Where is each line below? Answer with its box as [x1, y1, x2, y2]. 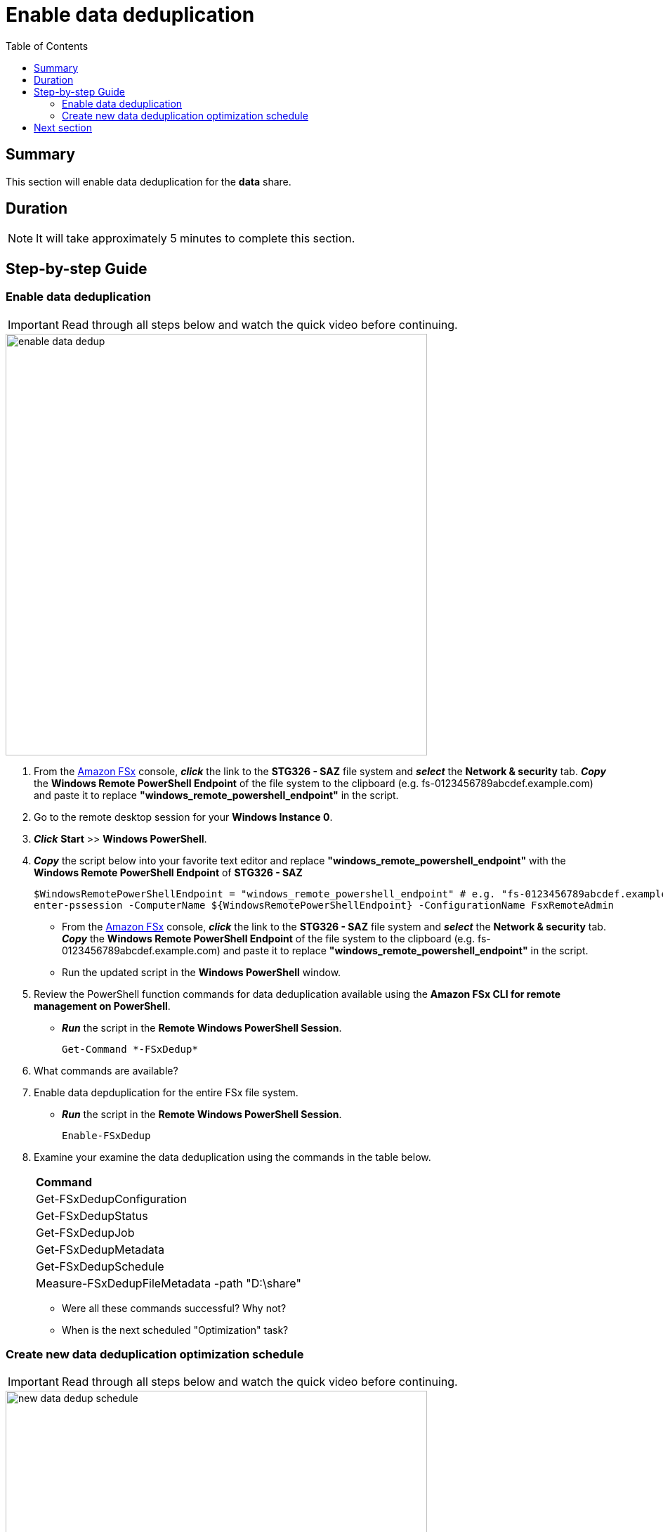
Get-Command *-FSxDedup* [62, 1043, 198, 1055]
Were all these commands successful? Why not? [62, 1301, 287, 1314]
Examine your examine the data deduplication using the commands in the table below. [34, 1150, 431, 1163]
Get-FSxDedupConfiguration [36, 1191, 187, 1206]
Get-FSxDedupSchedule [36, 1259, 164, 1273]
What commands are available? [34, 1064, 178, 1077]
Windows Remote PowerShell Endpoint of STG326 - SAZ [34, 866, 303, 878]
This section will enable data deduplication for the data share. [6, 175, 291, 188]
